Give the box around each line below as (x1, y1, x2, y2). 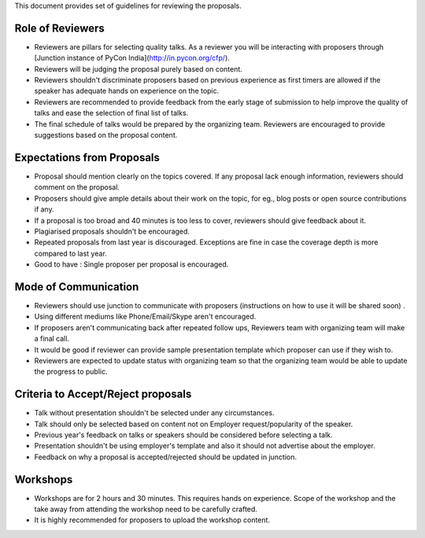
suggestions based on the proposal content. (34, 131, 178, 140)
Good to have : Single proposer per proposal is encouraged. (34, 260, 229, 269)
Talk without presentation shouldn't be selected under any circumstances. (34, 408, 275, 418)
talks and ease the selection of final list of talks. (34, 109, 189, 118)
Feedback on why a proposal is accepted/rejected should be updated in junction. (34, 452, 297, 462)
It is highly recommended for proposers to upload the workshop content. (34, 515, 271, 525)
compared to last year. (34, 249, 108, 258)
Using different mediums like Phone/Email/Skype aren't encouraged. (34, 311, 257, 322)
